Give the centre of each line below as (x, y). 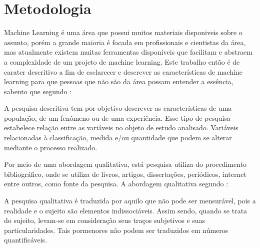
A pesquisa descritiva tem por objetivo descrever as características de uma (118, 108)
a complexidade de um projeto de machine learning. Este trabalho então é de (122, 61)
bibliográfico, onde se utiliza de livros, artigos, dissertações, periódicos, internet (125, 174)
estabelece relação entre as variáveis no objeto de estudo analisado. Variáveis (121, 128)
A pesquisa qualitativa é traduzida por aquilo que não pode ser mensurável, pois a (130, 201)
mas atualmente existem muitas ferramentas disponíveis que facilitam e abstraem (128, 52)
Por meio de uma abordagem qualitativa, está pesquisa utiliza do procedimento (125, 164)
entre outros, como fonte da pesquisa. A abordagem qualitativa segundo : (116, 184)
